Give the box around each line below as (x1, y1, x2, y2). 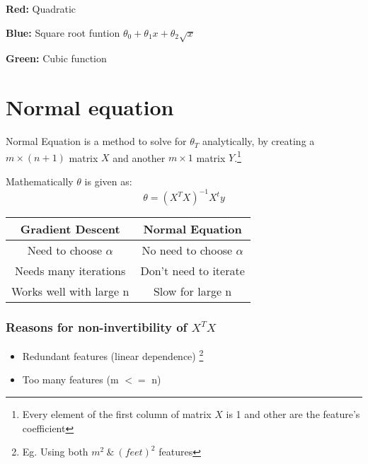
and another (113, 150, 166, 165)
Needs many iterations (15, 262, 126, 279)
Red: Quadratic (6, 1, 76, 16)
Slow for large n (153, 283, 232, 300)
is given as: (84, 173, 132, 188)
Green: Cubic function (6, 51, 107, 66)
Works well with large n (11, 283, 130, 300)
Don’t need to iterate (140, 262, 245, 279)
